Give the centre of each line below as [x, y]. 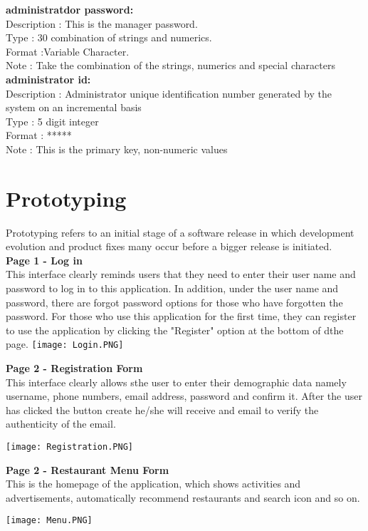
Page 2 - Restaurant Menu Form [88, 469]
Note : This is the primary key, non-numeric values [117, 149]
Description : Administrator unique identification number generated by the [169, 93]
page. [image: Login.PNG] [65, 344]
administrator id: [48, 79]
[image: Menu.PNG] [49, 521]
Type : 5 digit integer [52, 121]
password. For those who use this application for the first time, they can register [181, 316]
